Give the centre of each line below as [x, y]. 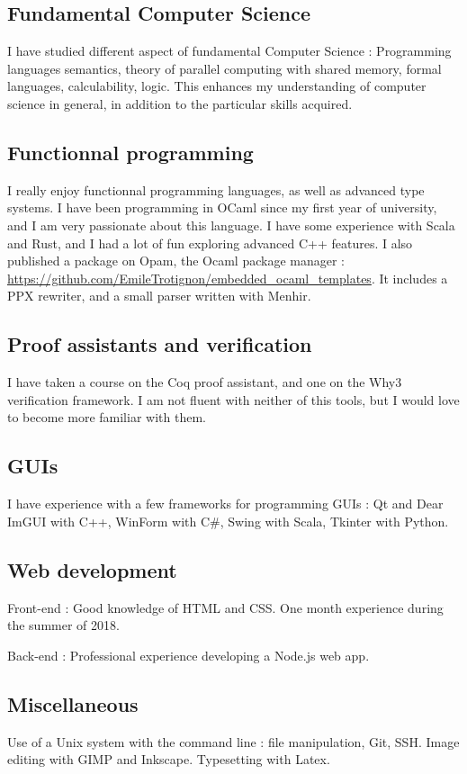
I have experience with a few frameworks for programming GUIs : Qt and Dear [225, 504]
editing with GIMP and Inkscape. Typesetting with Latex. [169, 759]
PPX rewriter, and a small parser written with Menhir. [159, 296]
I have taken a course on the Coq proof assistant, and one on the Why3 [205, 382]
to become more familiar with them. [107, 417]
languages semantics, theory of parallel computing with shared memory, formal [225, 68]
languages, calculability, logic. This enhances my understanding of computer [217, 86]
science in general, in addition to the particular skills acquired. [180, 103]
